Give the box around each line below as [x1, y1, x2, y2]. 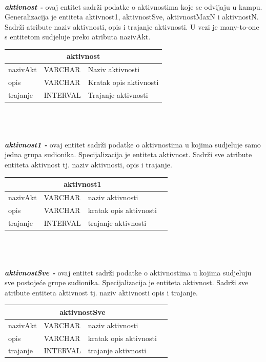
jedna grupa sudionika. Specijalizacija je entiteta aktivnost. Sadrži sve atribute [5, 149, 252, 160]
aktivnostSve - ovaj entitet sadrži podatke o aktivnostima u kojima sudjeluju [5, 267, 252, 278]
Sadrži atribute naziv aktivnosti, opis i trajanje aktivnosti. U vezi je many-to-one [5, 21, 259, 32]
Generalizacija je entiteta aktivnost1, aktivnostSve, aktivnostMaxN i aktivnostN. [5, 11, 259, 22]
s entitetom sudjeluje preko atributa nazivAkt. [5, 31, 151, 42]
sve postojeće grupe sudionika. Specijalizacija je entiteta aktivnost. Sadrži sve [5, 277, 248, 288]
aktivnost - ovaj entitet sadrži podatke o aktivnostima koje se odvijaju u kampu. [5, 1, 262, 12]
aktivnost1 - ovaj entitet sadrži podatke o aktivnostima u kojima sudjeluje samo [5, 139, 261, 150]
